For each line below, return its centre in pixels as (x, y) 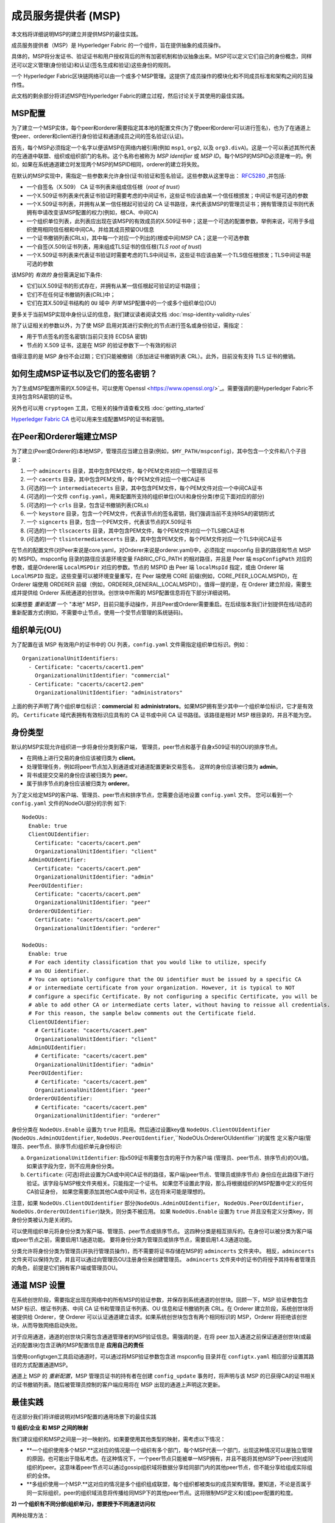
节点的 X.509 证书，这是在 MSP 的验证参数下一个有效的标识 (101, 345)
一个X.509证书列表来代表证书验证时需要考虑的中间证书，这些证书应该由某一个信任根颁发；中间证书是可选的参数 (167, 196)
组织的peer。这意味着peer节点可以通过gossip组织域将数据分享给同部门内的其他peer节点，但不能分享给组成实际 (167, 1467)
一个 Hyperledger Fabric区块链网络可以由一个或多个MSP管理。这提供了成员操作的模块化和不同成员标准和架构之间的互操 (162, 76)
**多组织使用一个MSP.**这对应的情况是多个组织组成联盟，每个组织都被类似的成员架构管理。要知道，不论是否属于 (169, 1484)
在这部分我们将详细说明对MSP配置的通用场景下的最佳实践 (84, 1416)
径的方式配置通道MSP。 (41, 1365)
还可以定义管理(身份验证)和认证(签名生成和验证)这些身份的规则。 (93, 65)
